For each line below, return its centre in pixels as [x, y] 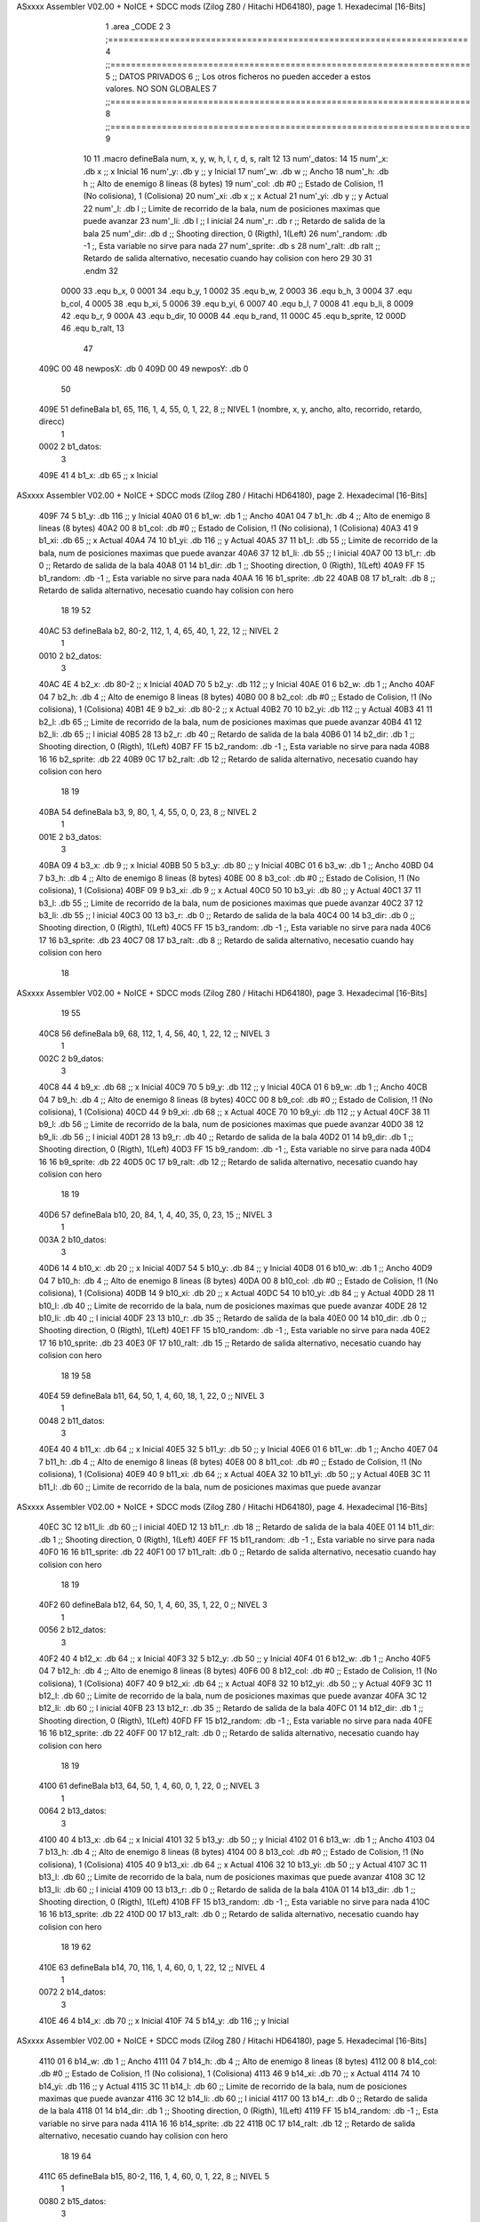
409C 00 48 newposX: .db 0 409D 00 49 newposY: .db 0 [144, 369]
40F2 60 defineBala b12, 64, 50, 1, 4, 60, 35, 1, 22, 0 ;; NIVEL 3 [153, 1605]
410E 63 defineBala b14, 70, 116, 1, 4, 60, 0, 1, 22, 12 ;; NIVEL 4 [152, 1967]
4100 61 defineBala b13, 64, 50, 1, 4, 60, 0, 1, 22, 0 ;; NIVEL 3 [149, 1786]
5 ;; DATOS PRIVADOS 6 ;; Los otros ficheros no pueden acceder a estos [238, 76]
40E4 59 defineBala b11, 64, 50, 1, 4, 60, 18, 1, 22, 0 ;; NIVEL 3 [152, 1395]
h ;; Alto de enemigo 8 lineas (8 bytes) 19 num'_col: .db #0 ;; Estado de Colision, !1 [233, 184]
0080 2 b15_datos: [72, 2201]
